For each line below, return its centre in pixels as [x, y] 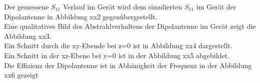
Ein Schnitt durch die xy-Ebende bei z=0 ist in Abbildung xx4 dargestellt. [118, 45]
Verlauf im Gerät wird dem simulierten [122, 6]
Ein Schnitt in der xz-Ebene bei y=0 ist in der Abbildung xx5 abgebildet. [117, 55]
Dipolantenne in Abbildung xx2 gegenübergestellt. [81, 16]
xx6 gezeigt [21, 75]
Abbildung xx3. [28, 36]
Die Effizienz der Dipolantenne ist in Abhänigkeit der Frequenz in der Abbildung [128, 65]
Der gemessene [26, 6]
